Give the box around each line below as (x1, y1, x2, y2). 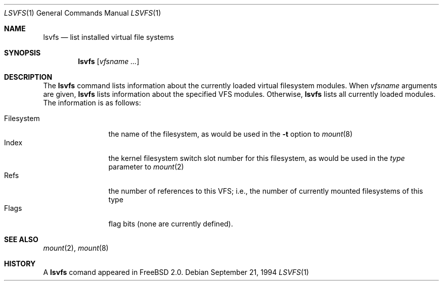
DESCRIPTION (4, 73, 53, 81)
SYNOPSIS (4, 48, 41, 57)
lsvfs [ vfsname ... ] (78, 57, 140, 66)
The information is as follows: (43, 98, 141, 107)
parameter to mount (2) (108, 162, 184, 171)
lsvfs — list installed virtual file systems (43, 33, 174, 41)
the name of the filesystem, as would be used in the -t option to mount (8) (108, 130, 353, 138)
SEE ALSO (4, 235, 38, 244)
